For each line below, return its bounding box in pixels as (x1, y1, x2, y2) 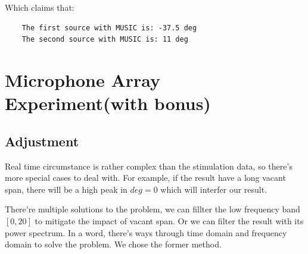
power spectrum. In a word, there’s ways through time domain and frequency (5, 226, 287, 239)
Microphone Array (5, 67, 161, 92)
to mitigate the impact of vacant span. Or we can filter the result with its (35, 214, 304, 227)
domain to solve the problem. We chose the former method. (5, 238, 222, 250)
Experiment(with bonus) (5, 91, 211, 115)
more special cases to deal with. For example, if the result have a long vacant (5, 171, 286, 184)
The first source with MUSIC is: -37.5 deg (21, 23, 197, 32)
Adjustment (5, 131, 79, 150)
